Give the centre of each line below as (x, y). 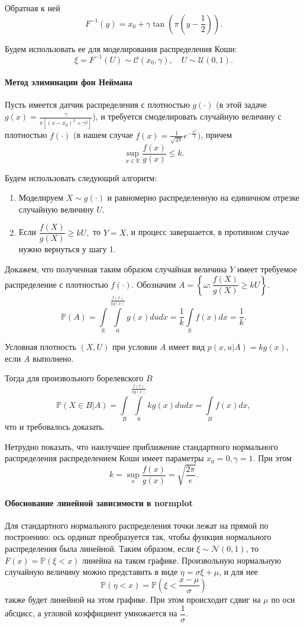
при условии (135, 346)
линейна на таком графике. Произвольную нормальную (182, 560)
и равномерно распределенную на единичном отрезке (203, 197)
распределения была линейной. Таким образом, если (99, 548)
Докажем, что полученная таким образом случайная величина (116, 269)
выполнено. (53, 358)
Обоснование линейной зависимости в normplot (99, 502)
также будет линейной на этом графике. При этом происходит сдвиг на (133, 599)
